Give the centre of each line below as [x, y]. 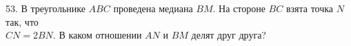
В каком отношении [100, 35]
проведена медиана [153, 8]
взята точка [310, 8]
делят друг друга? [229, 35]
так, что [22, 21]
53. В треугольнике [46, 8]
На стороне [242, 8]
